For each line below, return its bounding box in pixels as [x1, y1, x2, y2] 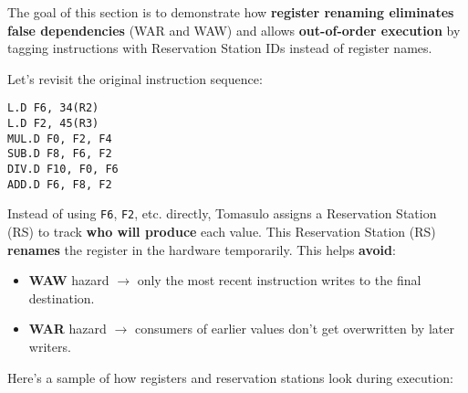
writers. [28, 336, 71, 356]
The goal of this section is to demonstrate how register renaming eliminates [7, 3, 454, 21]
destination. [28, 288, 95, 307]
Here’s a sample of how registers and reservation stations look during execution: [7, 367, 453, 387]
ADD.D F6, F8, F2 [7, 177, 112, 191]
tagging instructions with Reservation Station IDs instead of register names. [7, 38, 432, 58]
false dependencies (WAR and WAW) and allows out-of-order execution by [7, 20, 461, 39]
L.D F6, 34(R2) [7, 101, 99, 115]
